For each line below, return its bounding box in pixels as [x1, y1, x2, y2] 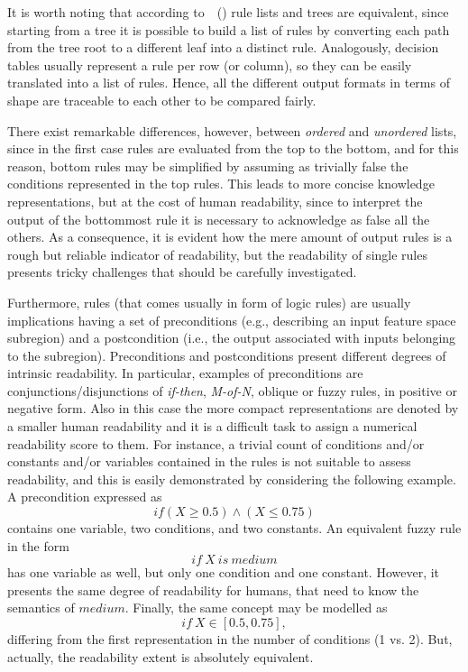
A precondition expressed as [7, 487, 162, 506]
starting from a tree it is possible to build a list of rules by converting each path [7, 20, 450, 39]
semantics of [7, 598, 75, 617]
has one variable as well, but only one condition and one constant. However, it [7, 563, 440, 582]
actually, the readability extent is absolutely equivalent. [7, 647, 314, 666]
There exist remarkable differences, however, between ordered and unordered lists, [7, 121, 457, 140]
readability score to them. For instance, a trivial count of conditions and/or [7, 434, 425, 453]
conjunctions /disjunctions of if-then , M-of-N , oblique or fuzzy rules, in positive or [7, 381, 457, 400]
